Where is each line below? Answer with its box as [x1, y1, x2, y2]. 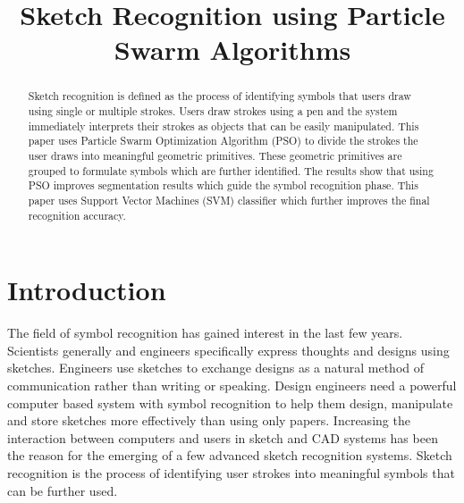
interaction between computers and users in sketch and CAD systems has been [7, 428, 438, 447]
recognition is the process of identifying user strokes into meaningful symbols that [7, 463, 455, 482]
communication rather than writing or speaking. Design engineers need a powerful [7, 375, 457, 394]
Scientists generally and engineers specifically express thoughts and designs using [7, 340, 450, 359]
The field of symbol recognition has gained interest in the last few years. [7, 323, 403, 342]
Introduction [7, 272, 166, 308]
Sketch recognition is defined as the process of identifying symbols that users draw [28, 88, 411, 104]
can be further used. [7, 481, 118, 499]
